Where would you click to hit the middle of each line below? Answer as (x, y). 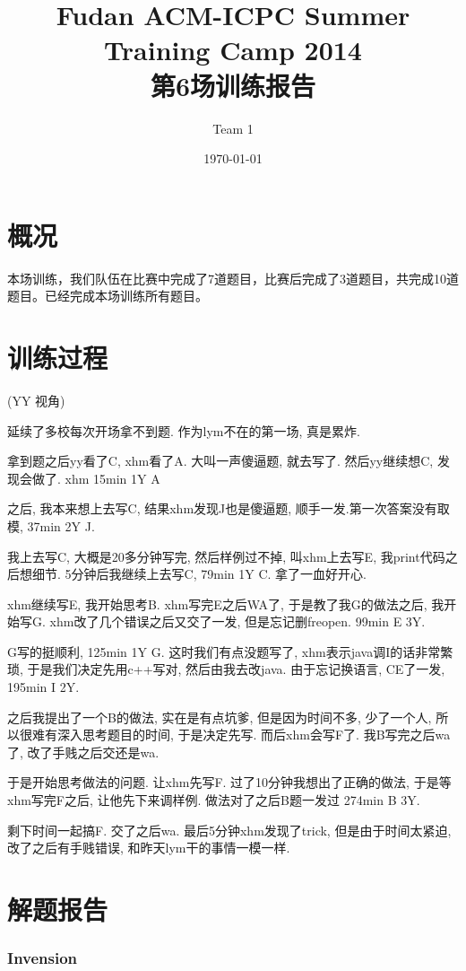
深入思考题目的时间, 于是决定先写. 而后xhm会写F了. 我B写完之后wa (254, 735)
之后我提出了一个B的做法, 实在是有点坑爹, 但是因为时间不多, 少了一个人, (220, 717)
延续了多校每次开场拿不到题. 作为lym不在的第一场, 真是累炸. (184, 430)
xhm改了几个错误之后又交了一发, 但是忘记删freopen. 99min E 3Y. (237, 621)
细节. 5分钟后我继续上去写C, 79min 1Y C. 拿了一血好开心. (199, 574)
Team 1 (233, 128)
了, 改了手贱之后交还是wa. (83, 752)
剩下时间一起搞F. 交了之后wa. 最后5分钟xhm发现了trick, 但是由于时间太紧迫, (229, 830)
